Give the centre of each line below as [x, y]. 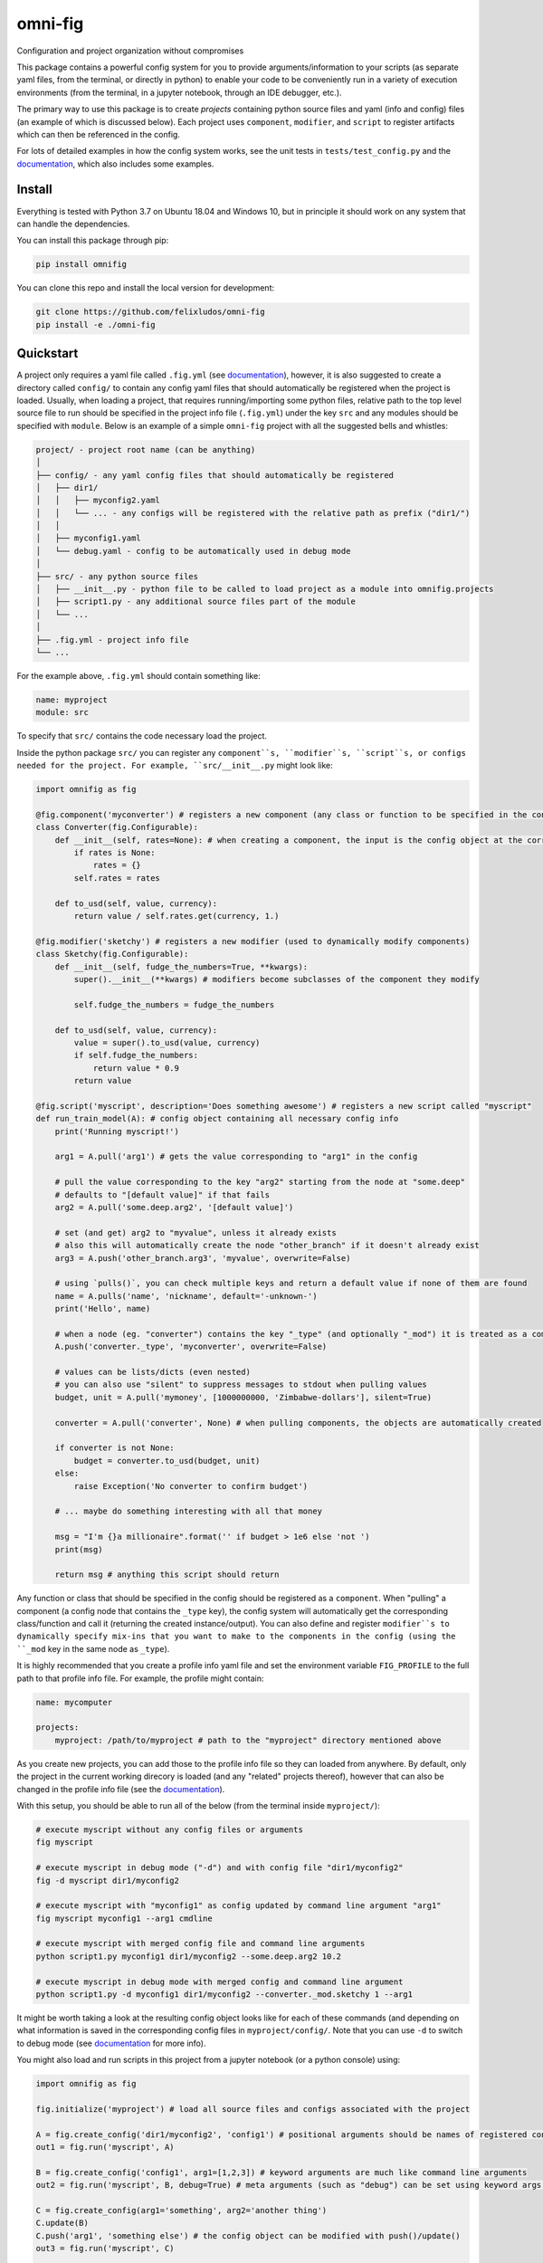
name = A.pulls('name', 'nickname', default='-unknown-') [186, 1296]
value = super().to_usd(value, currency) [167, 1042]
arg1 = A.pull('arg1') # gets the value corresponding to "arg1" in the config [236, 1157]
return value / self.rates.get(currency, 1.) [176, 916]
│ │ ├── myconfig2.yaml [98, 501]
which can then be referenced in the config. [99, 134]
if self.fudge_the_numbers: [136, 1055]
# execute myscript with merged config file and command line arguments [200, 1943]
